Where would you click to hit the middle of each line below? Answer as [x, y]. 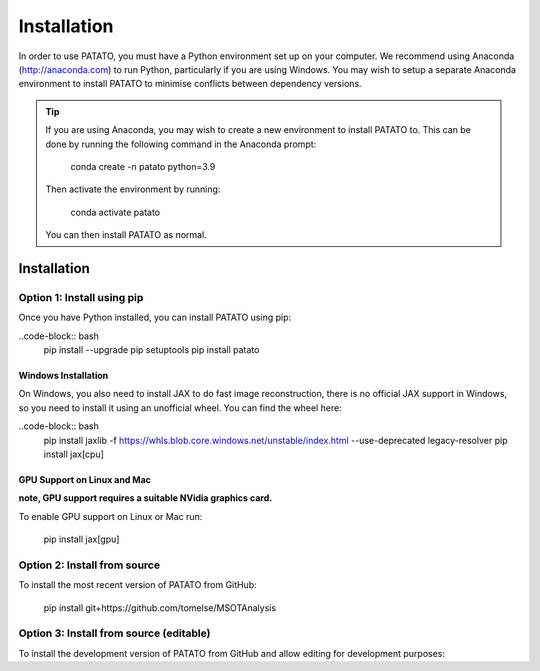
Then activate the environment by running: [133, 189]
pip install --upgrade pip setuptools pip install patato [151, 349]
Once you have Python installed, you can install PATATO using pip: [155, 317]
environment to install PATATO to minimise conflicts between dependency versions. [190, 84]
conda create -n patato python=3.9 [143, 166]
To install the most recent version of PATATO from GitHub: [137, 585]
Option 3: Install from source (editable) [114, 633]
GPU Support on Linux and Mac [85, 479]
